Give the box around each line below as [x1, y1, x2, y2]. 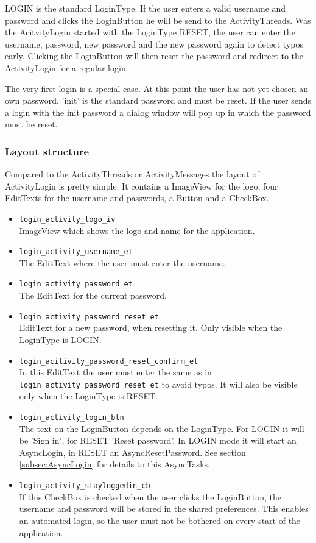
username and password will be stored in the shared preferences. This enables [19, 502, 309, 515]
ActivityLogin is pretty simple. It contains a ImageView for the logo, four [5, 179, 278, 192]
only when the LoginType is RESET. [19, 389, 158, 402]
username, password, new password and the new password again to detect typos [5, 37, 303, 50]
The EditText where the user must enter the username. [19, 256, 225, 269]
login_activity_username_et [19, 247, 133, 257]
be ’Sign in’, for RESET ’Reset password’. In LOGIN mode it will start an [19, 434, 297, 447]
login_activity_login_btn [19, 413, 124, 422]
